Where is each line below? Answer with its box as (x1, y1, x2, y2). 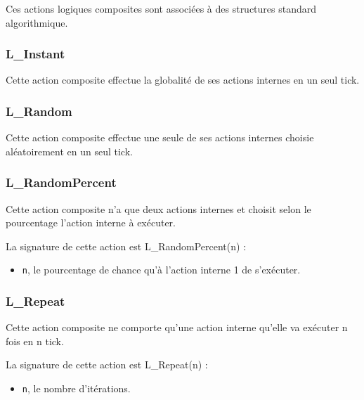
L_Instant (6, 45, 65, 63)
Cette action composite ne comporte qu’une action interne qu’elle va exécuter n (6, 320, 348, 335)
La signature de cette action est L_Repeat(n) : (6, 357, 208, 372)
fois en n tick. (6, 333, 64, 348)
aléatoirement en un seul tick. (6, 143, 133, 158)
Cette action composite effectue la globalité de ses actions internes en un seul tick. (6, 72, 360, 87)
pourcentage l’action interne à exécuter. (6, 215, 176, 230)
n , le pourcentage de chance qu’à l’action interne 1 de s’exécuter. (22, 262, 301, 277)
